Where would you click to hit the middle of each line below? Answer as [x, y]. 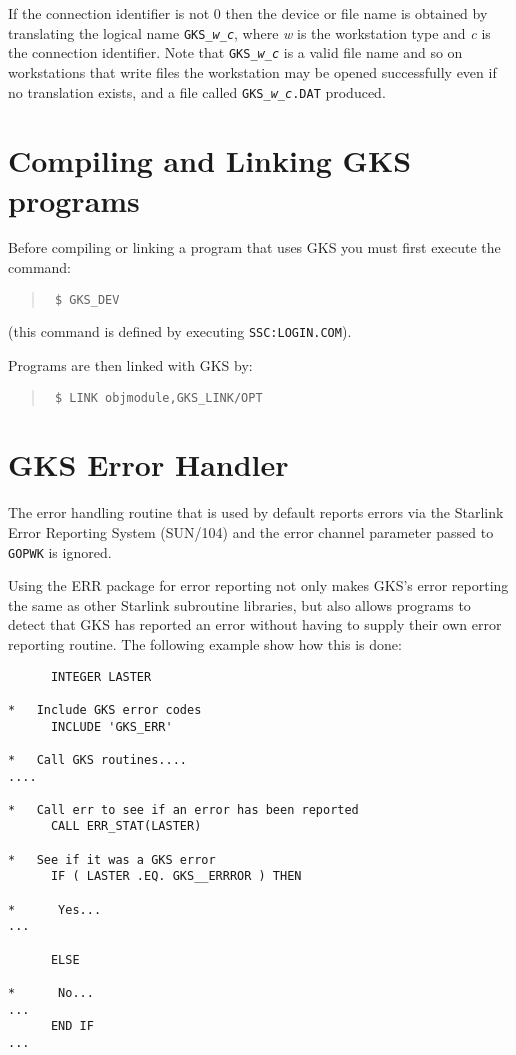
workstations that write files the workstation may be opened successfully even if [252, 71]
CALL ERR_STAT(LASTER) [126, 826]
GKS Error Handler [148, 464]
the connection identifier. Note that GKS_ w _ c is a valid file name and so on [235, 52]
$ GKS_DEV [87, 299]
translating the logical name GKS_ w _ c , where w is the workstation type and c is [249, 32]
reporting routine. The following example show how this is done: [205, 643]
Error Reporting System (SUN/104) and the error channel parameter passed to [251, 531]
